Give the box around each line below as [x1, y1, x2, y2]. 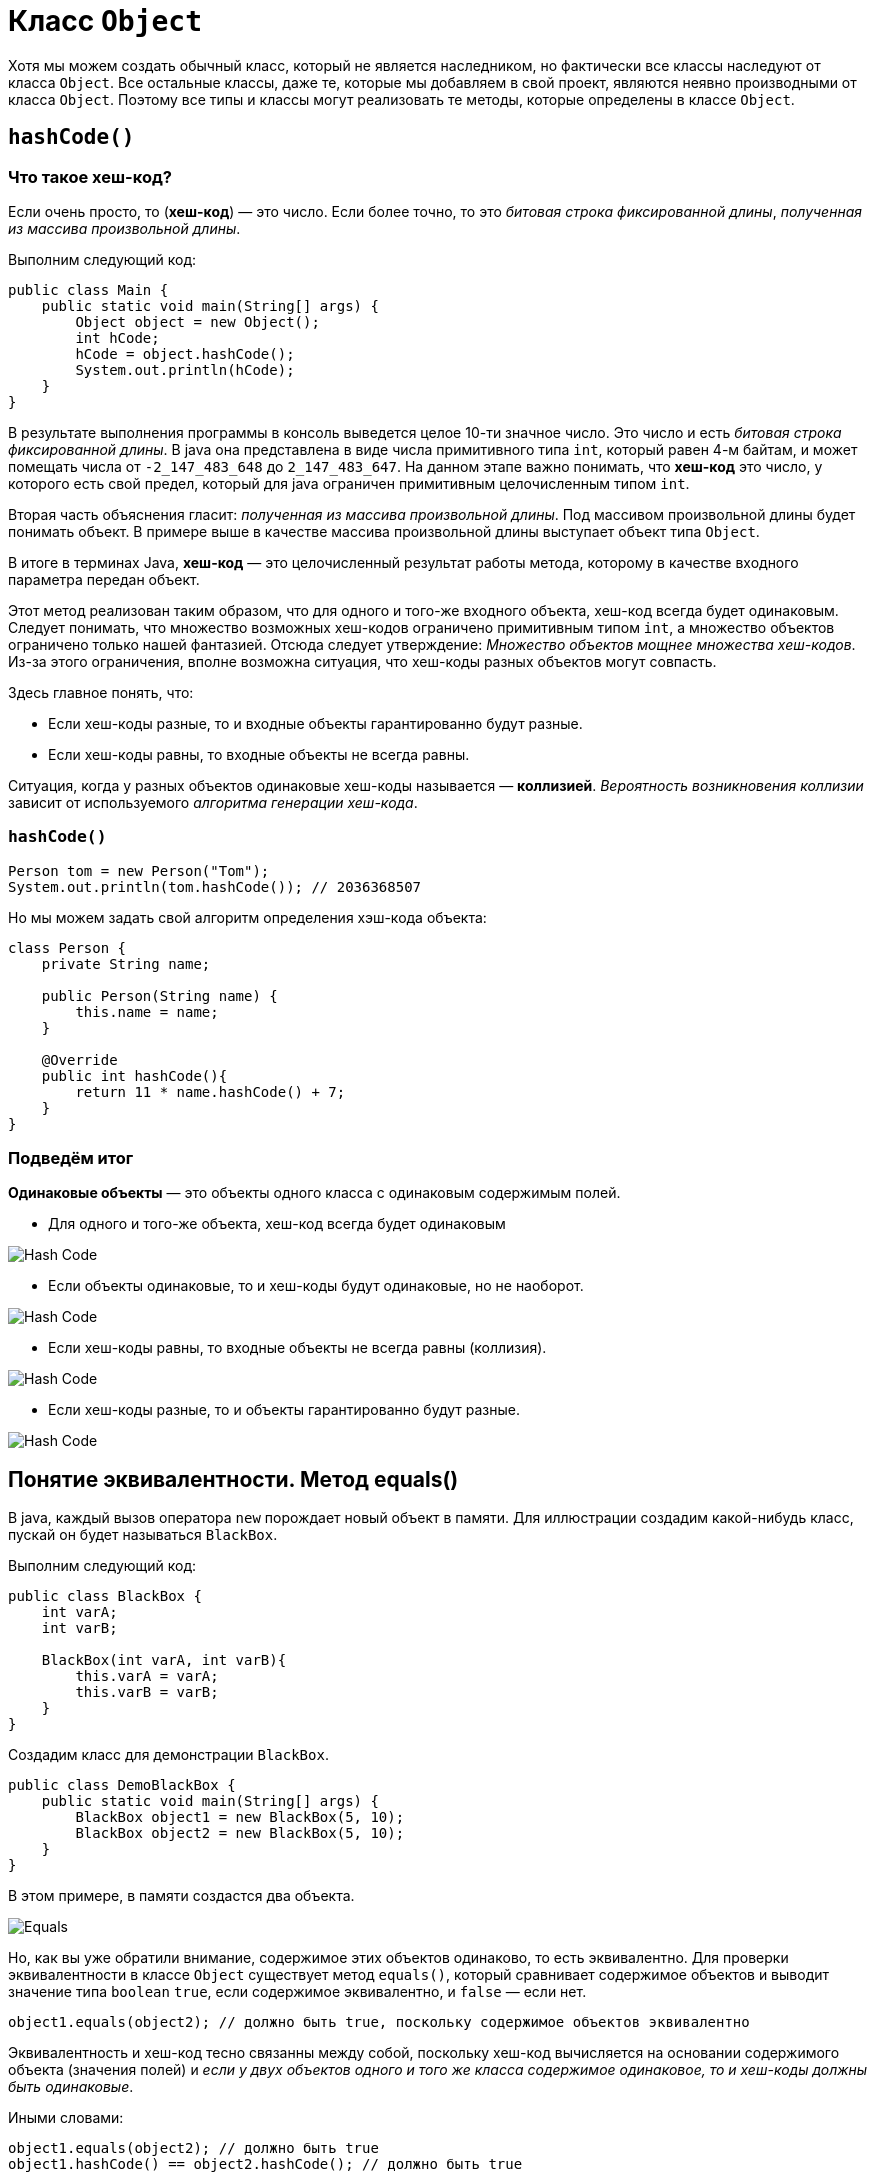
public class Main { [8, 281, 169, 298]
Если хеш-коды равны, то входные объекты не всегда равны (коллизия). [48, 1339, 547, 1357]
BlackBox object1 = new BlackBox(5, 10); [75, 1809, 405, 1826]
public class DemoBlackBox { [8, 1777, 236, 1794]
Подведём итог [8, 1148, 134, 1169]
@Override [41, 1051, 118, 1068]
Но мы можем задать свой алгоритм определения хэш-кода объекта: [8, 908, 487, 926]
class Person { [8, 939, 127, 956]
